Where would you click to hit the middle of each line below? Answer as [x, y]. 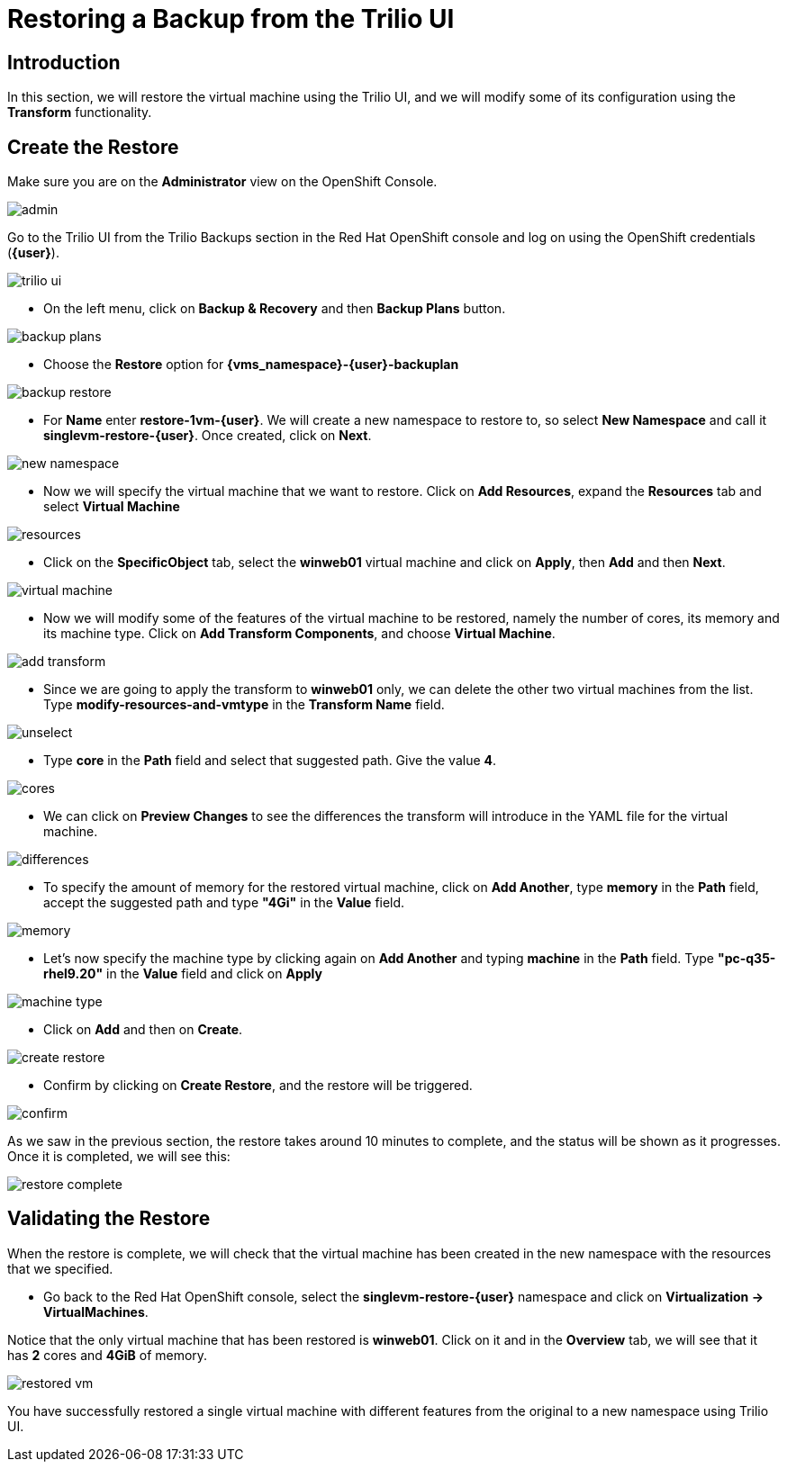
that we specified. [60, 1268]
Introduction [64, 62]
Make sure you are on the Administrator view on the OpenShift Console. [222, 182]
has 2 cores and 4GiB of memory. [108, 1355]
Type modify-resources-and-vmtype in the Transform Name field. [244, 705]
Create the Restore [93, 147]
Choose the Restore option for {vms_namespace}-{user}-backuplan [251, 365]
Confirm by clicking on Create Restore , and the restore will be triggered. [258, 1086]
